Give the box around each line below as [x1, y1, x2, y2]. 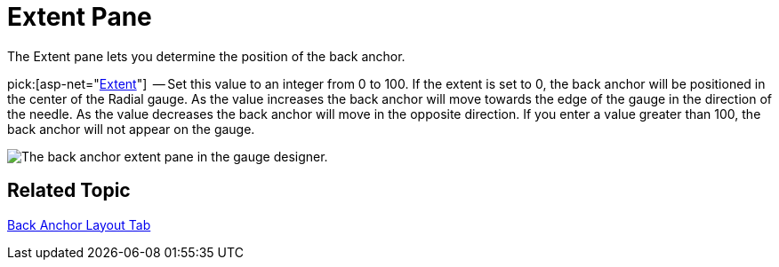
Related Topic [7, 179, 131, 202]
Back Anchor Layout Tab [7, 216, 151, 232]
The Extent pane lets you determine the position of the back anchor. [7, 48, 406, 64]
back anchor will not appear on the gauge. [7, 121, 255, 137]
